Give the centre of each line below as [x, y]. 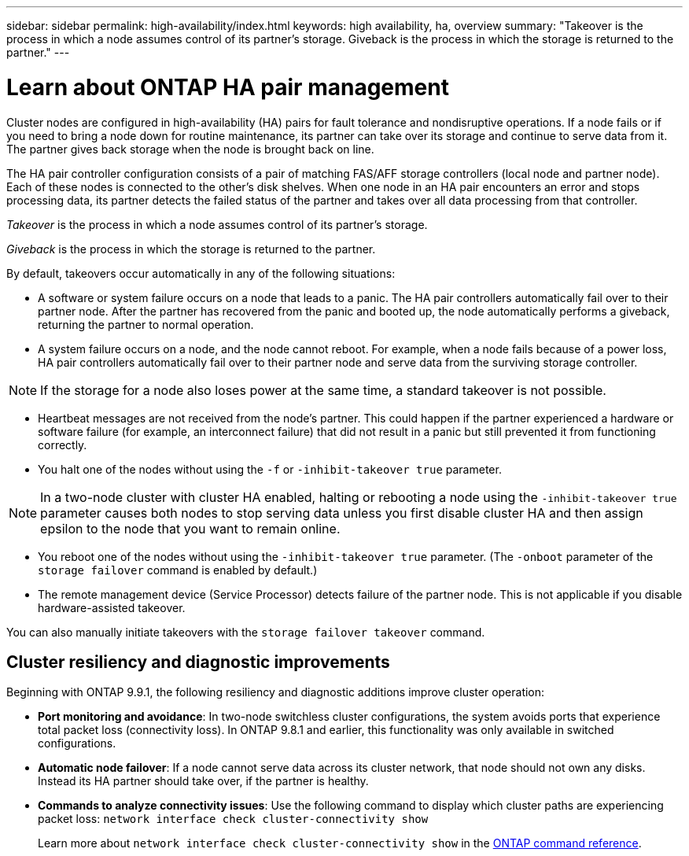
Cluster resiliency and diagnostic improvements [198, 662]
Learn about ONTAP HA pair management [228, 87]
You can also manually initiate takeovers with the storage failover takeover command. [246, 632]
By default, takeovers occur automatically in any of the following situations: [201, 273]
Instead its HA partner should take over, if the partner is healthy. [203, 781]
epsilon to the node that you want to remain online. [190, 528]
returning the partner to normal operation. [146, 324]
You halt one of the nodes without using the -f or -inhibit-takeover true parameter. [270, 469]
